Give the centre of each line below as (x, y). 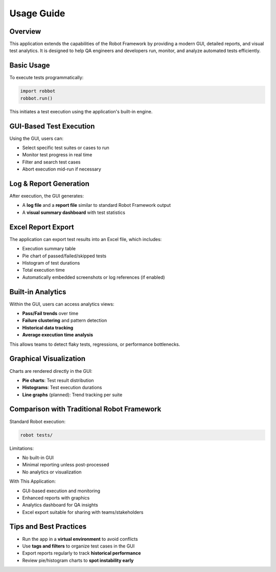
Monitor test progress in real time (57, 155)
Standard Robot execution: (38, 421)
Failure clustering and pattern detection (65, 320)
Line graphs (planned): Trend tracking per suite (72, 395)
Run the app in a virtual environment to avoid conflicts (80, 539)
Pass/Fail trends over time (50, 314)
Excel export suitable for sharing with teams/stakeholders (83, 512)
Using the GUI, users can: (37, 138)
